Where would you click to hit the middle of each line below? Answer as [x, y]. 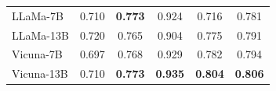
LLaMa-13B [40, 35]
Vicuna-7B [37, 54]
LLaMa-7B [38, 15]
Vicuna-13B [40, 73]
